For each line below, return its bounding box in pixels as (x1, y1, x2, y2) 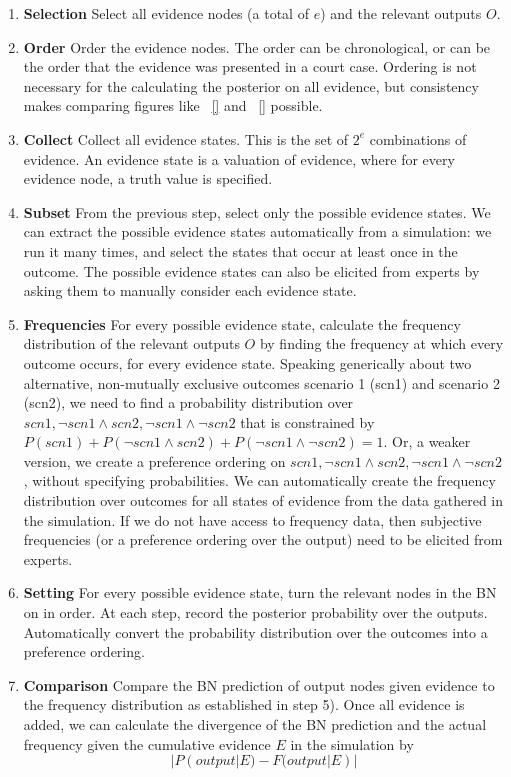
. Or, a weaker (383, 431, 471, 452)
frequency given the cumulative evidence (23, 733, 271, 754)
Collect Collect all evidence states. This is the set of (23, 128, 349, 149)
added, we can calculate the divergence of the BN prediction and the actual (23, 714, 487, 734)
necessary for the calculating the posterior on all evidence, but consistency (23, 75, 479, 96)
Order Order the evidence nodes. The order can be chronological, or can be (23, 36, 491, 57)
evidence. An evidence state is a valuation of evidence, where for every (23, 148, 455, 169)
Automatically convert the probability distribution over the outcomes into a (23, 621, 488, 642)
